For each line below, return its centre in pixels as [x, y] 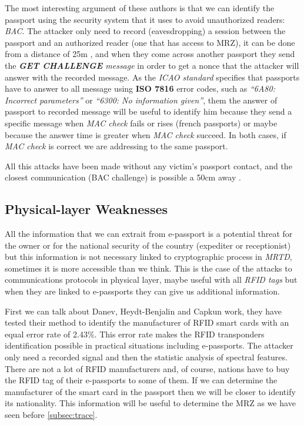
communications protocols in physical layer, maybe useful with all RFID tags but [151, 280]
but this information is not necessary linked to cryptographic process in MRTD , [148, 257]
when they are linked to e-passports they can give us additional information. [142, 291]
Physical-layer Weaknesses [86, 209]
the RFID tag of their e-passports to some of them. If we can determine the [141, 380]
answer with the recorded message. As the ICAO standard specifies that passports [152, 77]
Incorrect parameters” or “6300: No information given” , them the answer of [141, 100]
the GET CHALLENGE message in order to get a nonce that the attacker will [152, 65]
